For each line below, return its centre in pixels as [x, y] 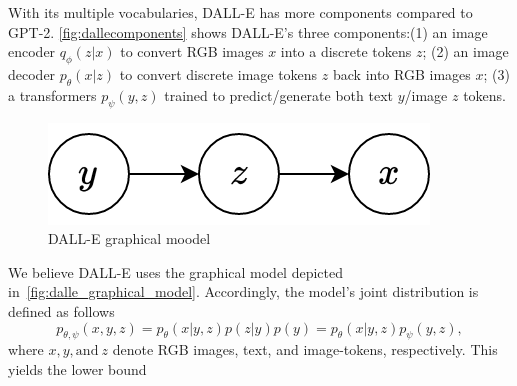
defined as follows [61, 310]
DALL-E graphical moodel [129, 238]
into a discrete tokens [346, 51]
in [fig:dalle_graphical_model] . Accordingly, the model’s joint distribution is [243, 291]
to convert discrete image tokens [218, 73]
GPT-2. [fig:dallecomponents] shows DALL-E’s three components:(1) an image [248, 31]
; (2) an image [465, 51]
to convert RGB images [192, 51]
